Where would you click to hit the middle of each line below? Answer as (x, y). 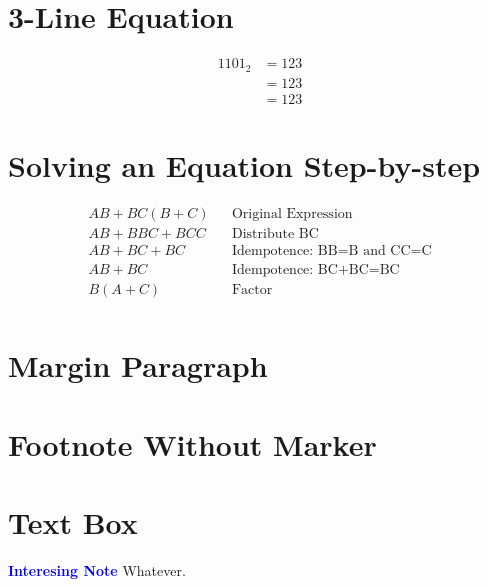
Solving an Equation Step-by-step (244, 164)
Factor (252, 289)
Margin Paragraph (138, 365)
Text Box (73, 521)
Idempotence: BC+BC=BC (315, 269)
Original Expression (292, 213)
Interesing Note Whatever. (97, 569)
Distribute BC (275, 233)
